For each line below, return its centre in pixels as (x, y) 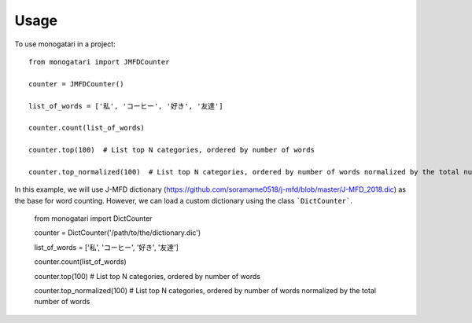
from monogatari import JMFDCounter (99, 62)
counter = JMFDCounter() (76, 84)
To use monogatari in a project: (65, 44)
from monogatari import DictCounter (93, 218)
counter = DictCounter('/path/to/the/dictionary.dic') (118, 233)
